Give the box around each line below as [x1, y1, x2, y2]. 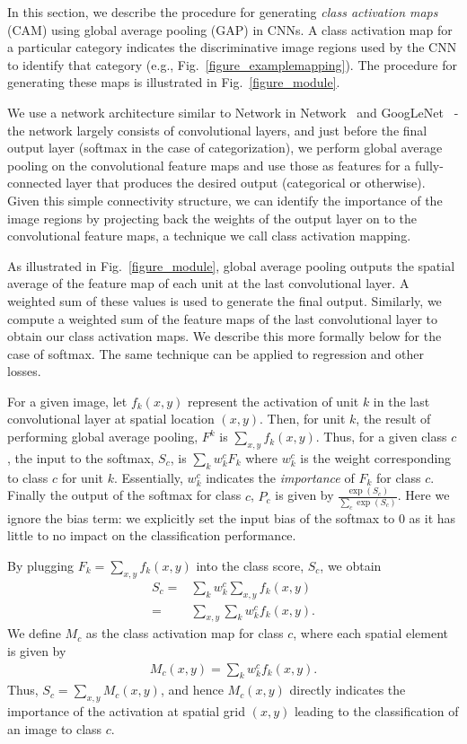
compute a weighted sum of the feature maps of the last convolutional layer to [7, 309, 437, 328]
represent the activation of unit [187, 391, 359, 410]
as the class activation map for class [85, 624, 284, 643]
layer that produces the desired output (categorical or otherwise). [66, 173, 426, 192]
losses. [7, 362, 41, 381]
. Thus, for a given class [315, 427, 447, 446]
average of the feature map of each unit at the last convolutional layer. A [7, 274, 410, 293]
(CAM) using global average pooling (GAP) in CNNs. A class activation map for [7, 20, 453, 39]
